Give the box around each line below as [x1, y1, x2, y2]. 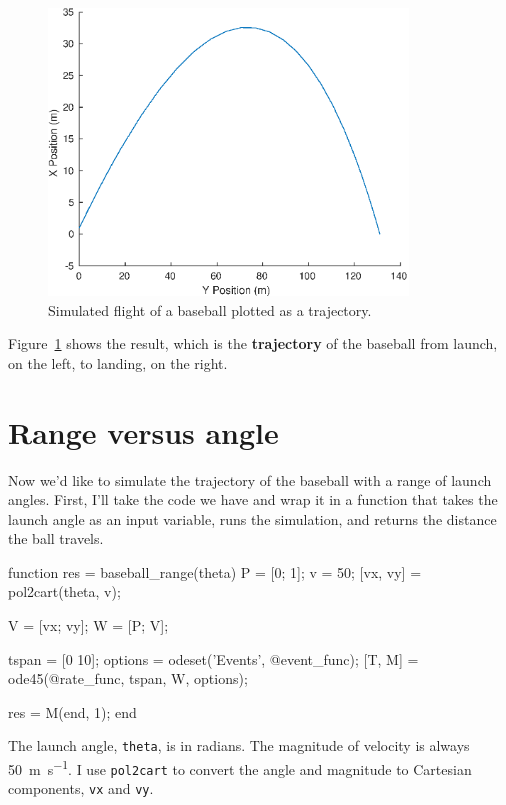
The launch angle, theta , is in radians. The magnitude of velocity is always [8, 735, 470, 756]
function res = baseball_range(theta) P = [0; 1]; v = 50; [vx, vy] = [8, 561, 422, 582]
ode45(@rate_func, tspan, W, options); [8, 668, 248, 689]
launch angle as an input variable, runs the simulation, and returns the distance [8, 508, 497, 529]
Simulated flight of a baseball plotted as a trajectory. [48, 299, 372, 320]
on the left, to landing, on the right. [8, 352, 228, 373]
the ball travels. [8, 528, 104, 549]
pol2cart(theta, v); [8, 581, 121, 602]
